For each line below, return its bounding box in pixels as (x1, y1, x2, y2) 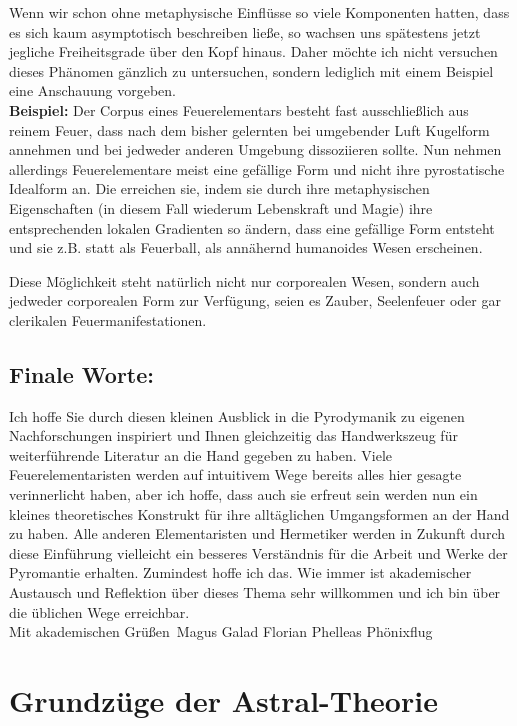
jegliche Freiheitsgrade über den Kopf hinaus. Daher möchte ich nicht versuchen (9, 41, 498, 62)
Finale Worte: (9, 358, 155, 389)
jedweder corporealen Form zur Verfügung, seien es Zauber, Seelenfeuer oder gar (9, 290, 501, 311)
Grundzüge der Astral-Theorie (9, 680, 438, 721)
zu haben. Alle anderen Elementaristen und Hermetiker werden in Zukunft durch (9, 523, 505, 544)
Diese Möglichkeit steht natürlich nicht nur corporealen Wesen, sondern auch (9, 270, 480, 291)
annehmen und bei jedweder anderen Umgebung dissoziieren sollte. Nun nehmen (9, 139, 502, 160)
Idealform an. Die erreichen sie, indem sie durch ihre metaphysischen (9, 178, 430, 199)
